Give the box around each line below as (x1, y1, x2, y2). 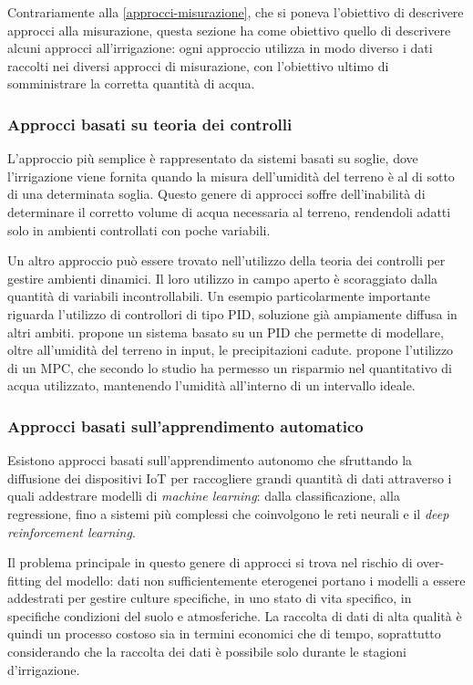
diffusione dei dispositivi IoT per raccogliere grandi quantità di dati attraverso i (7, 468, 452, 487)
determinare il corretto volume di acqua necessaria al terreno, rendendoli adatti (7, 202, 451, 221)
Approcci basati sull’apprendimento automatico (7, 414, 364, 437)
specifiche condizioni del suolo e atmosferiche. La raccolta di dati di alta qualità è (7, 606, 462, 625)
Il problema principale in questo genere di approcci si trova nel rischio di (7, 553, 413, 572)
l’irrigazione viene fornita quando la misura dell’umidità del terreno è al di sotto (7, 166, 455, 185)
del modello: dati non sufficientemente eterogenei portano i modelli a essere (46, 570, 466, 589)
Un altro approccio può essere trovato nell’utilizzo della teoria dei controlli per (7, 251, 446, 270)
